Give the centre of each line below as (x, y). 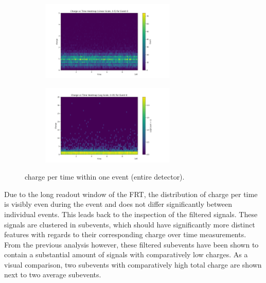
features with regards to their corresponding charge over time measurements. (125, 234)
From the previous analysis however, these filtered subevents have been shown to (131, 244)
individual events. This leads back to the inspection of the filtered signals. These (131, 214)
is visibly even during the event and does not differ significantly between (118, 204)
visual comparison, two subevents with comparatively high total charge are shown (133, 264)
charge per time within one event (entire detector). (105, 177)
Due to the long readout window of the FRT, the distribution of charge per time (131, 194)
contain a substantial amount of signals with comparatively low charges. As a (126, 254)
